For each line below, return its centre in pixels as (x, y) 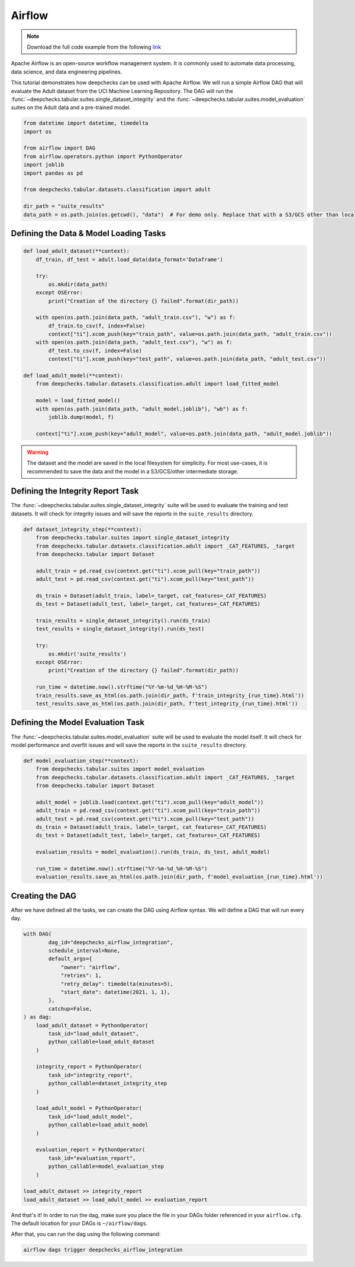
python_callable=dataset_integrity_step (108, 1083)
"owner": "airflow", (91, 967)
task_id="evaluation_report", (92, 1158)
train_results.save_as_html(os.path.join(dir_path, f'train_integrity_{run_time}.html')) (170, 695)
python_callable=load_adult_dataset (101, 1042)
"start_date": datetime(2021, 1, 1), (115, 992)
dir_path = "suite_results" (64, 206)
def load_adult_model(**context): (73, 376)
